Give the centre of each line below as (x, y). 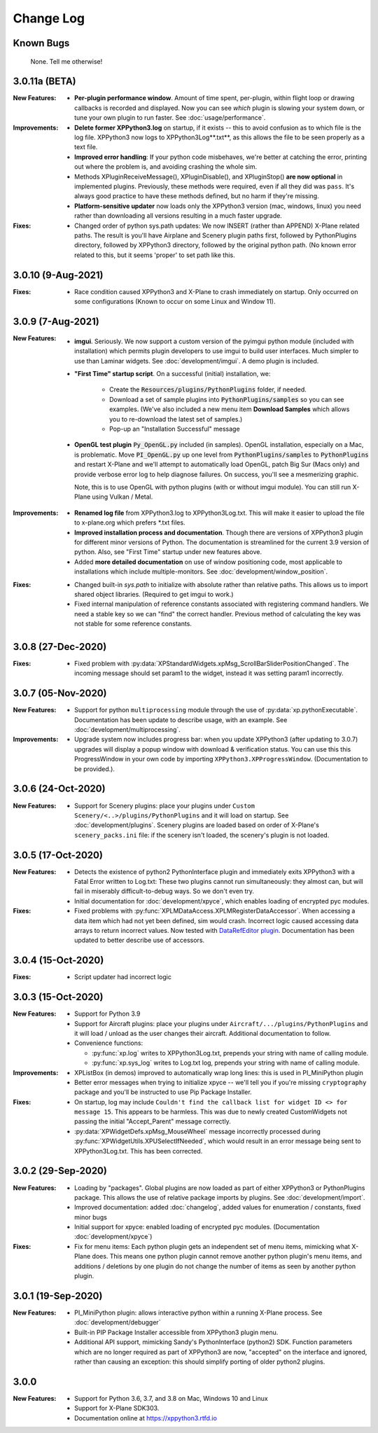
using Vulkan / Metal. (122, 497)
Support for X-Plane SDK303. (117, 1408)
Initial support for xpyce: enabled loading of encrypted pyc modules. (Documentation (197, 1227)
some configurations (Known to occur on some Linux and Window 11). (175, 302)
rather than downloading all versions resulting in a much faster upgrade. (178, 216)
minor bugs (91, 1217)
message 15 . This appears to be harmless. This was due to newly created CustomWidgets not (211, 1112)
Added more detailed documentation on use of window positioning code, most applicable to (209, 562)
